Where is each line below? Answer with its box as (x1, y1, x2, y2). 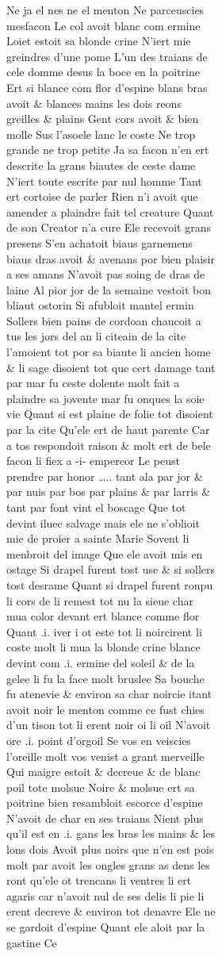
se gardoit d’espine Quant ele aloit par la (6, 919, 205, 935)
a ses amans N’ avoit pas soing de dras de (6, 266, 205, 282)
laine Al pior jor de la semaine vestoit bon (6, 281, 212, 298)
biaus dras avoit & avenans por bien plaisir (6, 250, 215, 267)
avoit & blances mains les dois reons (6, 94, 182, 111)
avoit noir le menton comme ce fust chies (6, 701, 205, 717)
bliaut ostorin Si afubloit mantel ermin (6, 297, 194, 313)
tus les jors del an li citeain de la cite (6, 328, 186, 344)
